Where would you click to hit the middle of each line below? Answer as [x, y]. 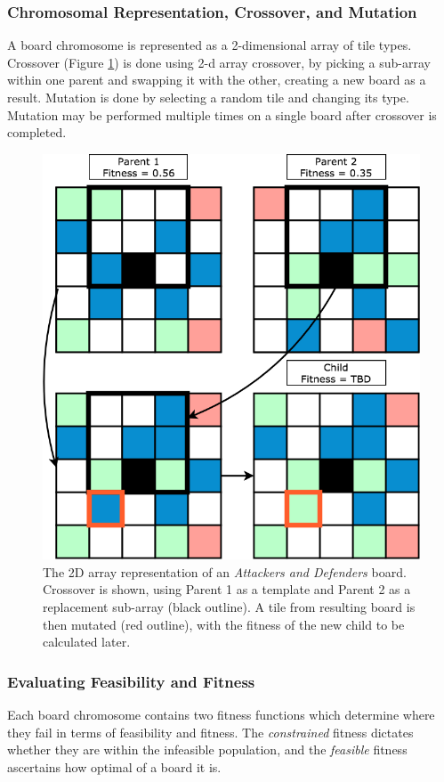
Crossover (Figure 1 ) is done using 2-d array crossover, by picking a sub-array [219, 62]
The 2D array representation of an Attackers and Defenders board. [225, 571]
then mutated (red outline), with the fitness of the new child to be [224, 624]
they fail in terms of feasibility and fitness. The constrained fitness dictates [210, 732]
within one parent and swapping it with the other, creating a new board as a [217, 80]
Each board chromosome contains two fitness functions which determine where [221, 715]
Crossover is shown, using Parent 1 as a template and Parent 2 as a [227, 589]
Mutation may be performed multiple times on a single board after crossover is [222, 114]
